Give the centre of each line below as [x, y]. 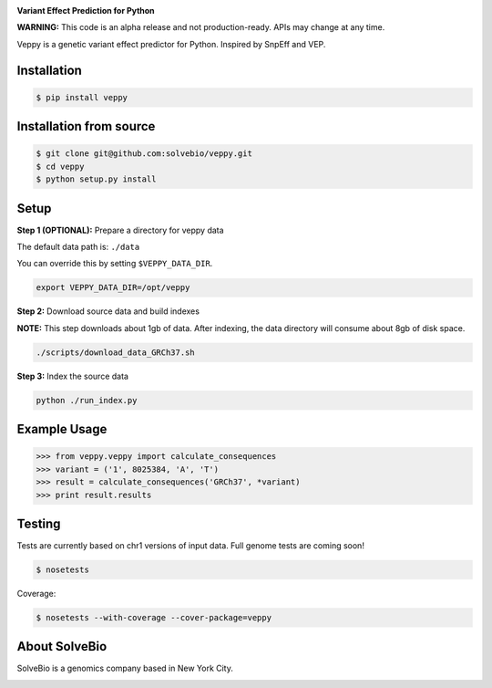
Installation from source [86, 126]
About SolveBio [62, 646]
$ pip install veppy [82, 97]
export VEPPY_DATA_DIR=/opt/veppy [113, 288]
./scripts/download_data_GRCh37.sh [115, 352]
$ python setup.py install [96, 179]
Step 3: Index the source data [73, 376]
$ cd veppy [60, 166]
